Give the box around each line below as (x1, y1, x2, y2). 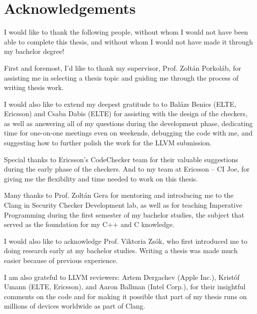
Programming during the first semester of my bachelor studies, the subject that (4, 209, 245, 220)
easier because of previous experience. (4, 255, 118, 265)
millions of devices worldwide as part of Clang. (4, 301, 145, 311)
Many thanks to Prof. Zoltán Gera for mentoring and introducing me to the (4, 190, 234, 200)
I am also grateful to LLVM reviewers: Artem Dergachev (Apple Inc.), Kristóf (4, 271, 240, 282)
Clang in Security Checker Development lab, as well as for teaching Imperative (4, 200, 242, 210)
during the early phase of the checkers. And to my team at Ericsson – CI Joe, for (4, 164, 250, 174)
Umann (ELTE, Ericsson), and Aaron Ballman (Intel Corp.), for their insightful (4, 281, 246, 292)
